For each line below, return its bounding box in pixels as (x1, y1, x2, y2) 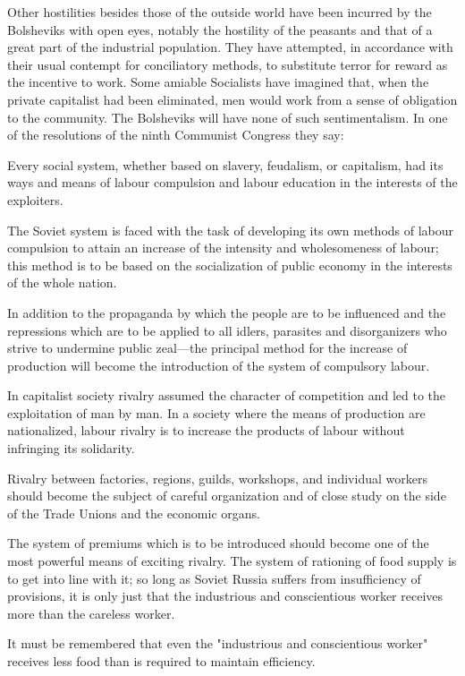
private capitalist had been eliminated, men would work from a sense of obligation (7, 90, 458, 108)
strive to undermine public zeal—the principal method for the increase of (7, 338, 408, 357)
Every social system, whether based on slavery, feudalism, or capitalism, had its (7, 155, 444, 174)
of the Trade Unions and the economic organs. (7, 503, 260, 522)
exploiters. (7, 190, 63, 209)
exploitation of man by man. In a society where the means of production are (7, 403, 426, 422)
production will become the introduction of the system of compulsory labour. (7, 355, 430, 374)
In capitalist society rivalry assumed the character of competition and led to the (7, 386, 446, 405)
